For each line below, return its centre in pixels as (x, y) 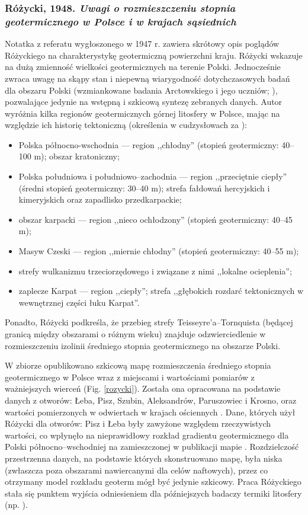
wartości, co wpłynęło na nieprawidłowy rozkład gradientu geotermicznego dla (147, 435)
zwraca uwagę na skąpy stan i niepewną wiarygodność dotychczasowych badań (147, 78)
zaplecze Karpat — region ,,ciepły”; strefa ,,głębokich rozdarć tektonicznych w (161, 291)
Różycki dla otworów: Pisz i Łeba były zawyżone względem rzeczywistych (138, 423)
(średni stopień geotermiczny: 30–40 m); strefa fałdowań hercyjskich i (144, 188)
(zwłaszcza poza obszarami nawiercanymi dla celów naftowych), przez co (136, 470)
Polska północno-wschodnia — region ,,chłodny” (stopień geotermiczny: (149, 144)
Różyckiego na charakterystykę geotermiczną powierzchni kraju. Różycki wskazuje (154, 55)
